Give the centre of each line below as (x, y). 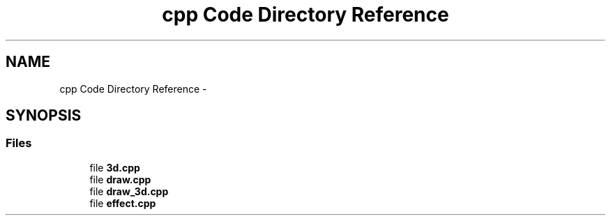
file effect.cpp (123, 203)
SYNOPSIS (44, 116)
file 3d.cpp (115, 167)
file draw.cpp (120, 179)
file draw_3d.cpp (129, 191)
